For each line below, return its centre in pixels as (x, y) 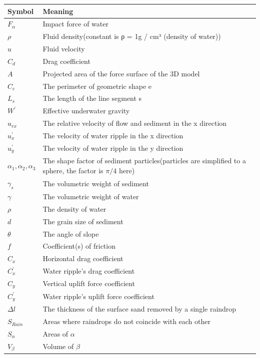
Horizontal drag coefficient (83, 258)
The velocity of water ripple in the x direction (113, 135)
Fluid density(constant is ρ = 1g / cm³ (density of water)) (132, 36)
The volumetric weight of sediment (96, 183)
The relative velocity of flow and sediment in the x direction (135, 123)
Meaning (58, 11)
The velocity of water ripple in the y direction (113, 148)
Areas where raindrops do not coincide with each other (127, 321)
